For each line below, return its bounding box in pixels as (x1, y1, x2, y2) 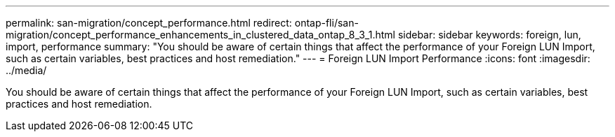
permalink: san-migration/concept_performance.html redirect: (6, 17, 292, 29)
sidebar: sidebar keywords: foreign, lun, (397, 29, 581, 41)
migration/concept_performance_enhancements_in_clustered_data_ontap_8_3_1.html (6, 29, 395, 41)
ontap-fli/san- (294, 17, 359, 29)
